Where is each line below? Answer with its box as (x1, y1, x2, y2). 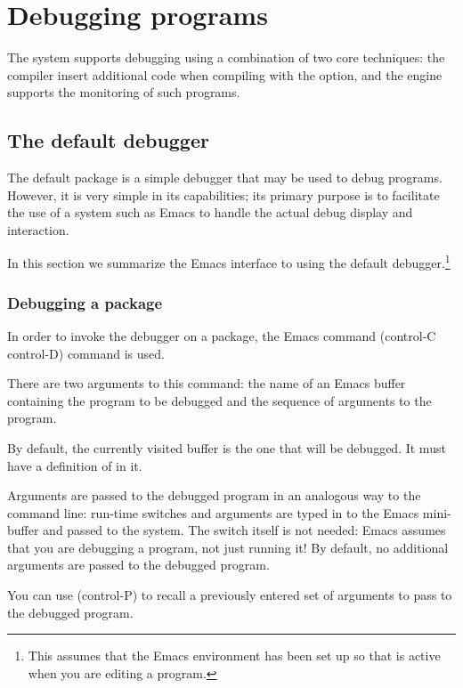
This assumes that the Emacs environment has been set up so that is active (28, 646, 441, 665)
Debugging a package (7, 291, 163, 313)
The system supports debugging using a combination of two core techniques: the (7, 48, 445, 67)
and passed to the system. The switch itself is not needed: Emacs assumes (43, 521, 446, 539)
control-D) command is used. (7, 344, 165, 362)
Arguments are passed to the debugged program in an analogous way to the (7, 486, 421, 505)
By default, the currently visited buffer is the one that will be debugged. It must (7, 438, 446, 457)
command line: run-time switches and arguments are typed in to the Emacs (7, 503, 419, 522)
